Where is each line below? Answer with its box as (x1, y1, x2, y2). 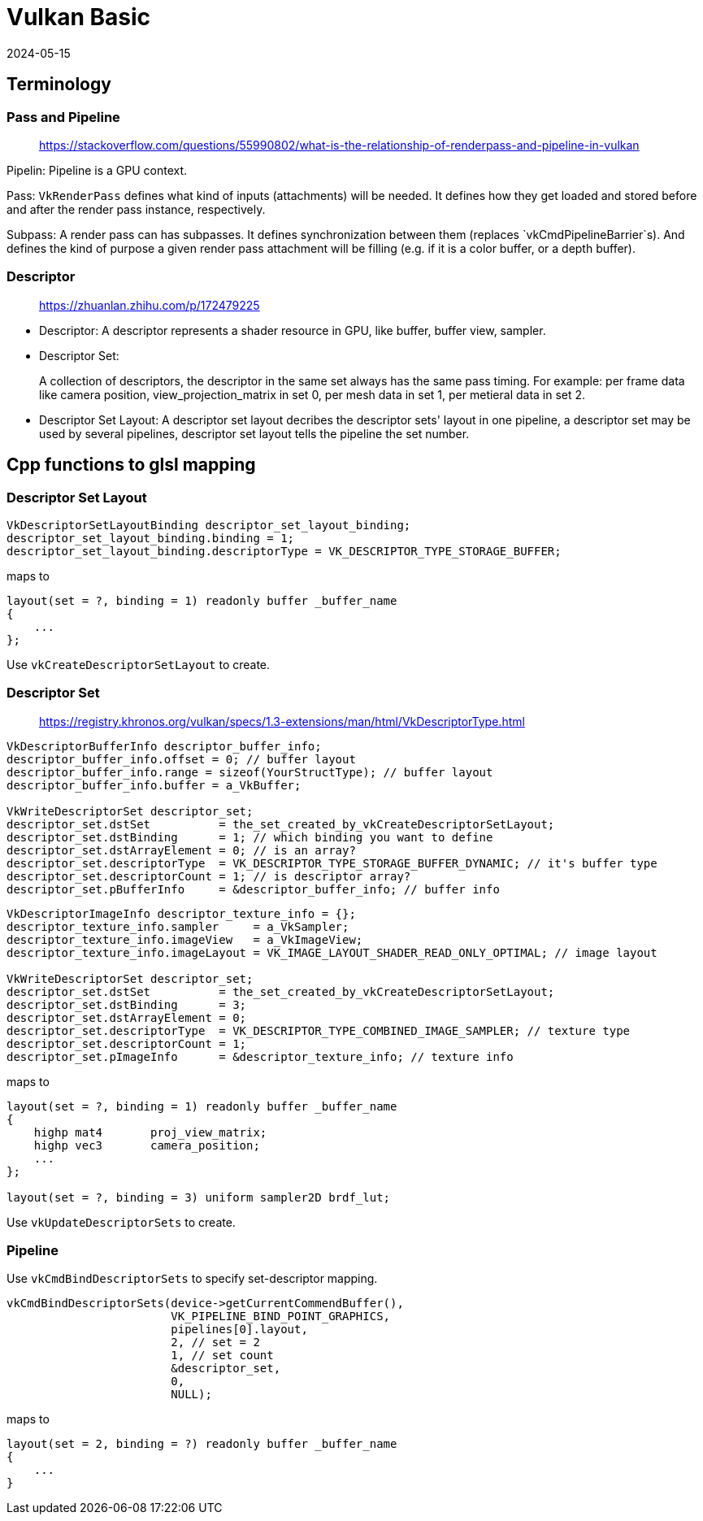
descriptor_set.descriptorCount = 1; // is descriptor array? (7, 869, 411, 883)
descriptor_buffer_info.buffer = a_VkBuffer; (7, 778, 302, 792)
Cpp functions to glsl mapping (7, 454, 256, 476)
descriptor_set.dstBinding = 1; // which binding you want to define (7, 830, 493, 844)
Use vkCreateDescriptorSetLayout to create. (7, 657, 271, 671)
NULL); (171, 1388, 212, 1401)
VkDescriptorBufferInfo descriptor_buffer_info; (7, 739, 322, 753)
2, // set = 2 (171, 1336, 260, 1349)
